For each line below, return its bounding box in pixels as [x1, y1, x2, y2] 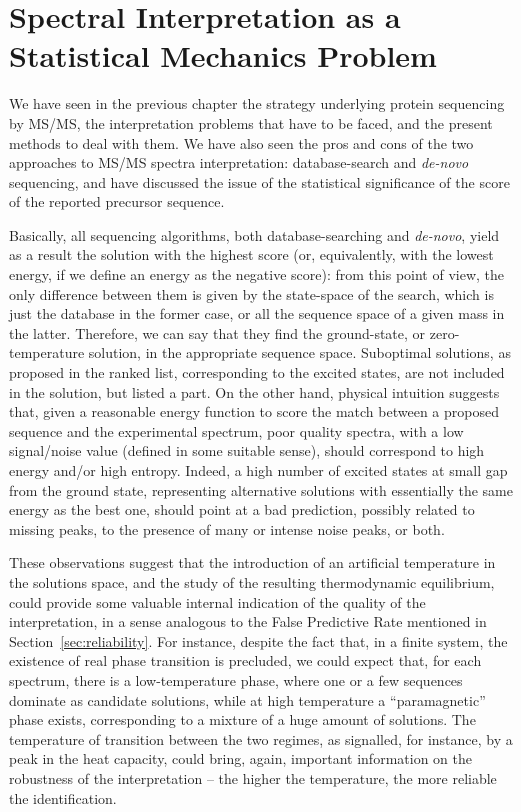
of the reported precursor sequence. [9, 191, 225, 212]
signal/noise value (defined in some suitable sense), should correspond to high [9, 440, 485, 461]
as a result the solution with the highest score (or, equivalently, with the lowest [9, 244, 494, 265]
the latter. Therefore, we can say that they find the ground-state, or [9, 322, 426, 343]
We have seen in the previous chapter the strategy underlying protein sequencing [9, 93, 505, 114]
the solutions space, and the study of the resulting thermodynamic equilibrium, [9, 571, 495, 592]
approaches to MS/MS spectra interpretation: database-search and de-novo [9, 152, 469, 173]
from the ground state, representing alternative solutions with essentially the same [9, 479, 513, 500]
